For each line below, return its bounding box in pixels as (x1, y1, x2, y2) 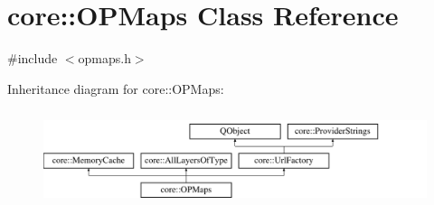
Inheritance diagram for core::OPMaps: (7, 79, 224, 98)
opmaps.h (78, 49, 131, 68)
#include (7, 49, 58, 68)
